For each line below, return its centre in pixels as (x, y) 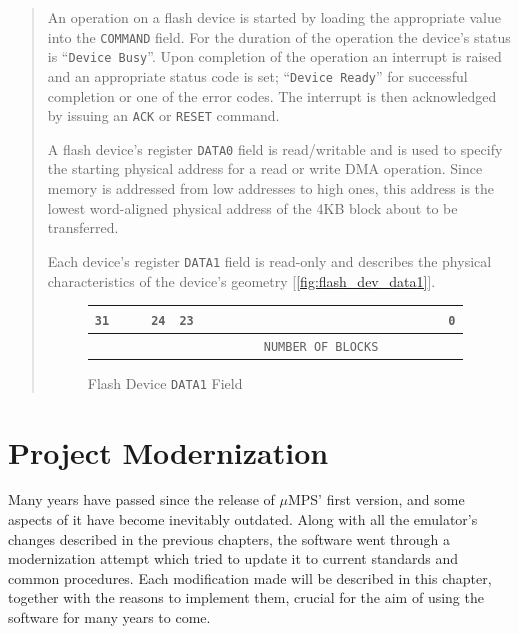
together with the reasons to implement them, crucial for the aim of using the (246, 597)
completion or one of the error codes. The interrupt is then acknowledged (272, 95)
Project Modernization (168, 451)
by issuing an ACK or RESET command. (163, 115)
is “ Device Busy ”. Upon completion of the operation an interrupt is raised (274, 56)
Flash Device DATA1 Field (165, 382)
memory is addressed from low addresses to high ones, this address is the (271, 188)
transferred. (83, 227)
